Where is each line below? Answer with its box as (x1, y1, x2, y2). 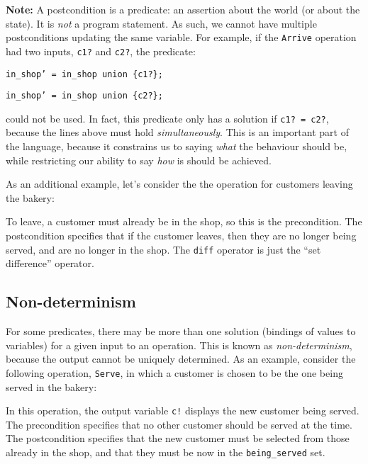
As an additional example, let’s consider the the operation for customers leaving (6, 176, 353, 191)
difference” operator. (6, 256, 94, 271)
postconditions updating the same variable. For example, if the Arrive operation (6, 30, 357, 45)
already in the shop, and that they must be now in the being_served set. (6, 444, 325, 459)
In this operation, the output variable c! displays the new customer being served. (6, 403, 359, 418)
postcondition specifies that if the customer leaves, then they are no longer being (6, 228, 357, 243)
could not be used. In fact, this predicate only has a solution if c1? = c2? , (6, 111, 329, 125)
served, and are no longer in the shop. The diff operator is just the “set (6, 242, 321, 256)
